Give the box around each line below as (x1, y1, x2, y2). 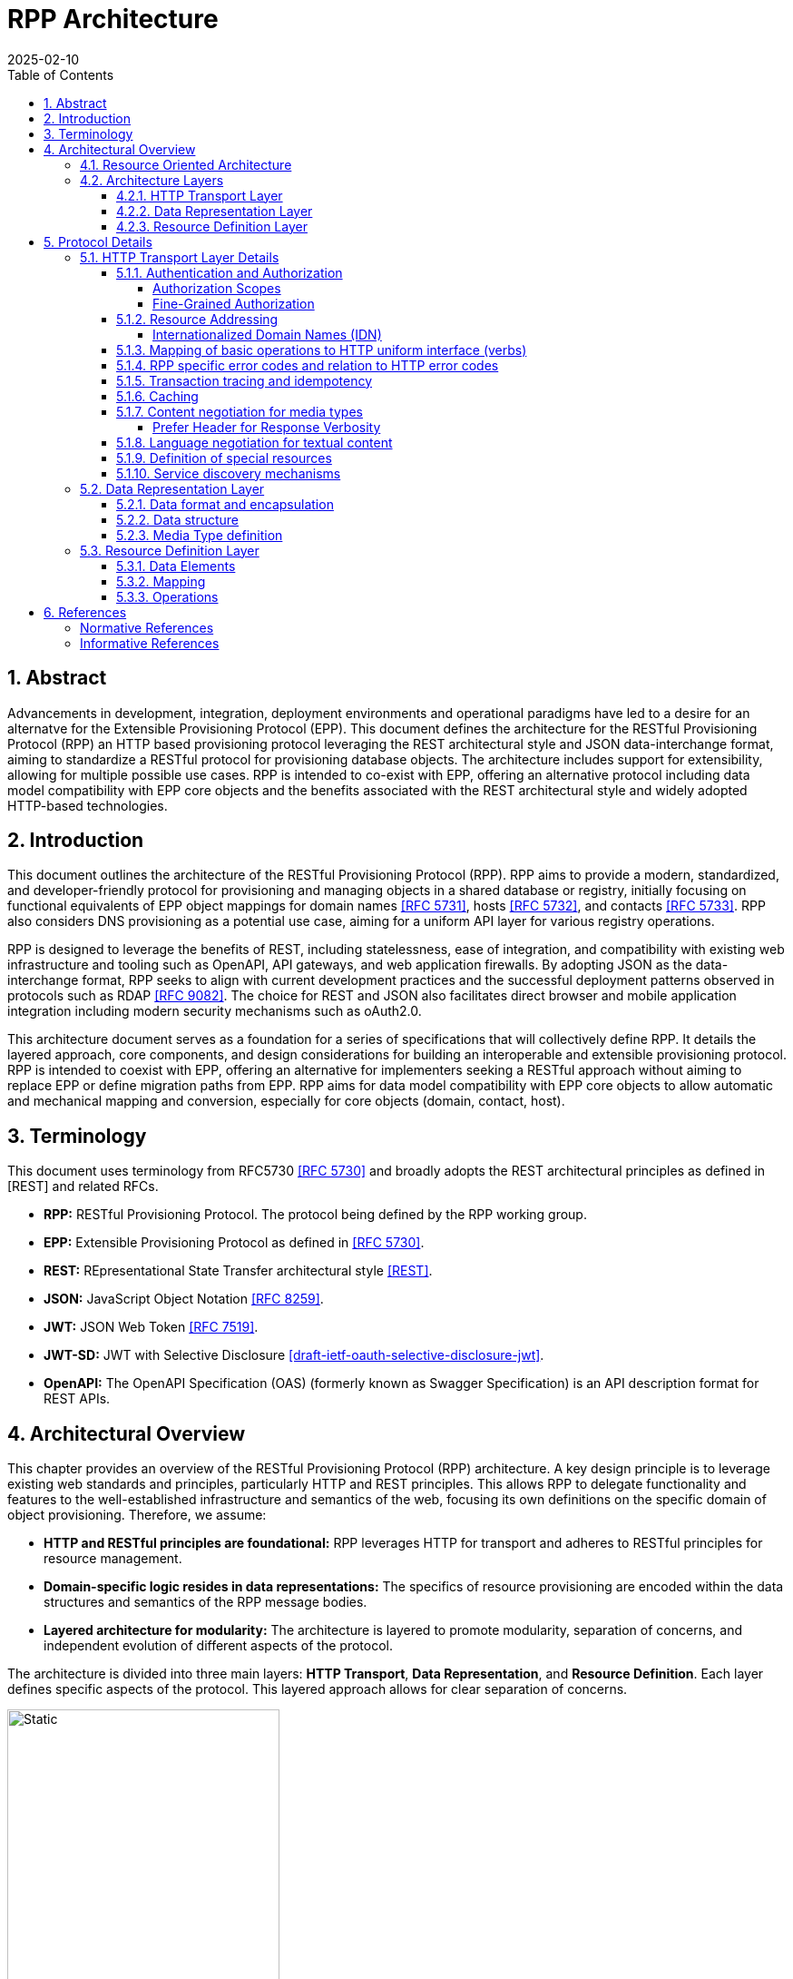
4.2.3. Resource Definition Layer (116, 218, 308, 234)
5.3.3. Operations (116, 588, 219, 605)
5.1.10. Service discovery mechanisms (116, 465, 341, 481)
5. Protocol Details (44, 233, 152, 250)
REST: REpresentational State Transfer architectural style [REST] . (44, 1263, 433, 1279)
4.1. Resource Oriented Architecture (80, 156, 292, 172)
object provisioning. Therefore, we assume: (7, 1507, 267, 1523)
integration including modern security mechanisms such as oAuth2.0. (7, 1003, 422, 1019)
